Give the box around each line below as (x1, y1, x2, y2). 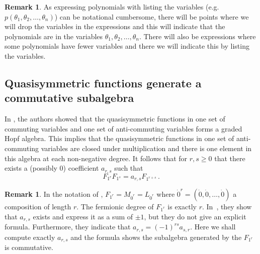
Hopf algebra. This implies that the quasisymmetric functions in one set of (5, 133, 234, 144)
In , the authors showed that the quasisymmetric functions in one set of (5, 113, 225, 124)
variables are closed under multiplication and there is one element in (41, 143, 252, 153)
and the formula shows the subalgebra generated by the (70, 231, 242, 242)
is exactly (167, 201, 197, 212)
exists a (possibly (5, 163, 57, 173)
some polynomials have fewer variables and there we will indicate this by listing (5, 41, 249, 51)
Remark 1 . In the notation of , (5, 189, 103, 199)
